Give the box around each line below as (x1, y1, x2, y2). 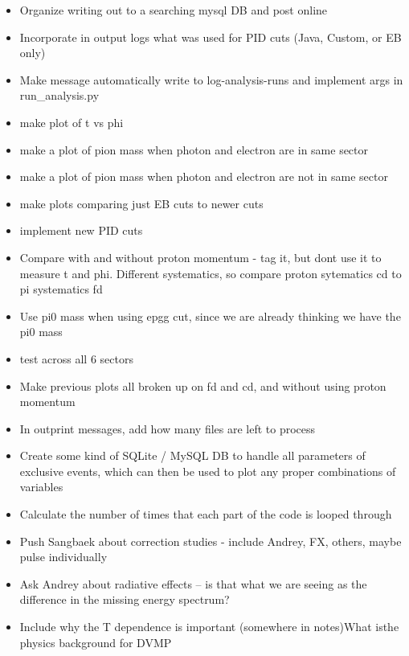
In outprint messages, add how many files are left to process (19, 420, 316, 437)
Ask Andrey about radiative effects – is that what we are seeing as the (19, 575, 367, 592)
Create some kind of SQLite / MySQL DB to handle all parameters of (19, 447, 366, 464)
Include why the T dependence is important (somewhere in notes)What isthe (19, 618, 399, 635)
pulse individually (19, 548, 108, 565)
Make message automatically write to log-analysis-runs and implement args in (19, 71, 403, 88)
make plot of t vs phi (19, 113, 124, 130)
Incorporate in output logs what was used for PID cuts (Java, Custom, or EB (19, 28, 402, 45)
